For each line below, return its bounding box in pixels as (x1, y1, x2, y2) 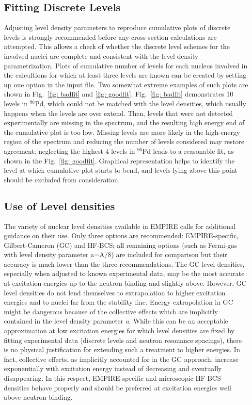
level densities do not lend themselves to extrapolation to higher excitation (4, 287, 226, 297)
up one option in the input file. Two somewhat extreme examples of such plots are (4, 79, 248, 89)
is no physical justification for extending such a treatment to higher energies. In (4, 344, 240, 355)
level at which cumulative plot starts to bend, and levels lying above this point (4, 165, 237, 175)
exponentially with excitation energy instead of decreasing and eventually (4, 363, 222, 373)
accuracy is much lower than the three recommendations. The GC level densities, (4, 259, 245, 269)
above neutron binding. (4, 392, 73, 402)
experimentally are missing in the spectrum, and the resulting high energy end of (4, 117, 245, 128)
